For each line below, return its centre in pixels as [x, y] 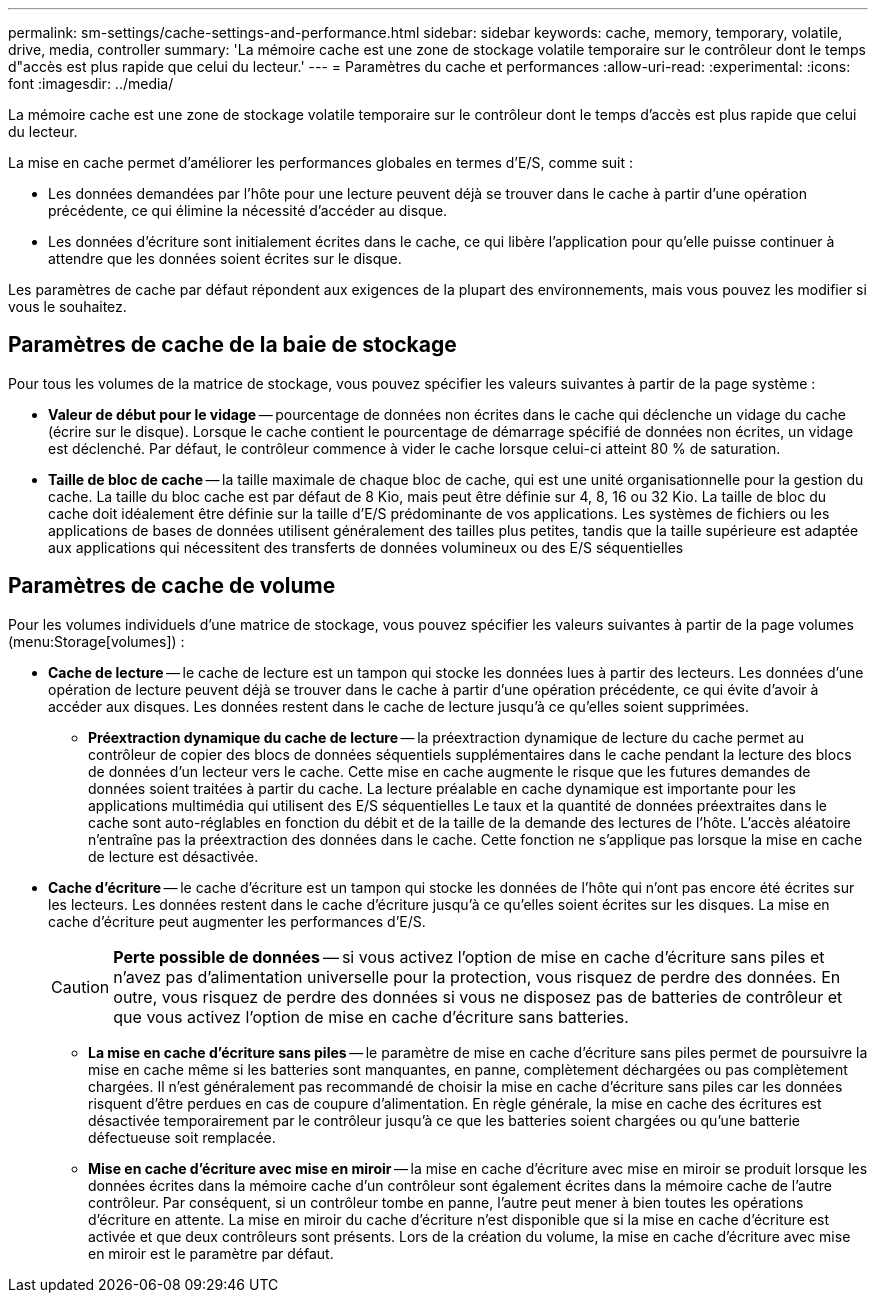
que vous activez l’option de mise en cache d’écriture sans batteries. [371, 1016]
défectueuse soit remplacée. [182, 1137]
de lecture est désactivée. [173, 856]
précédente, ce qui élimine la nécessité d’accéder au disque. [248, 210]
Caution [80, 986]
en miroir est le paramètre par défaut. [211, 1253]
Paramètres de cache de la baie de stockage [232, 345]
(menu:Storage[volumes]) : [96, 641]
